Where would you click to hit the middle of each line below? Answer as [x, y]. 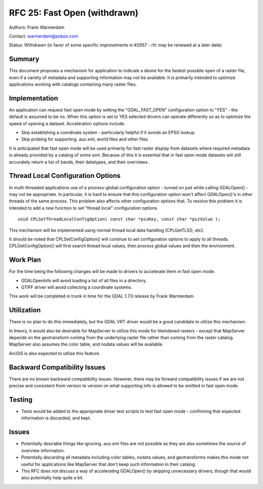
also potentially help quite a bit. [52, 478]
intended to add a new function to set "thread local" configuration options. [84, 208]
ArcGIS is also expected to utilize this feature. [55, 353]
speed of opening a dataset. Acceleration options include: [67, 123]
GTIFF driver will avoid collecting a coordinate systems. [77, 287]
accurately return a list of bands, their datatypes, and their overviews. [79, 162]
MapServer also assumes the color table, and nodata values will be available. [86, 344]
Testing [21, 400]
